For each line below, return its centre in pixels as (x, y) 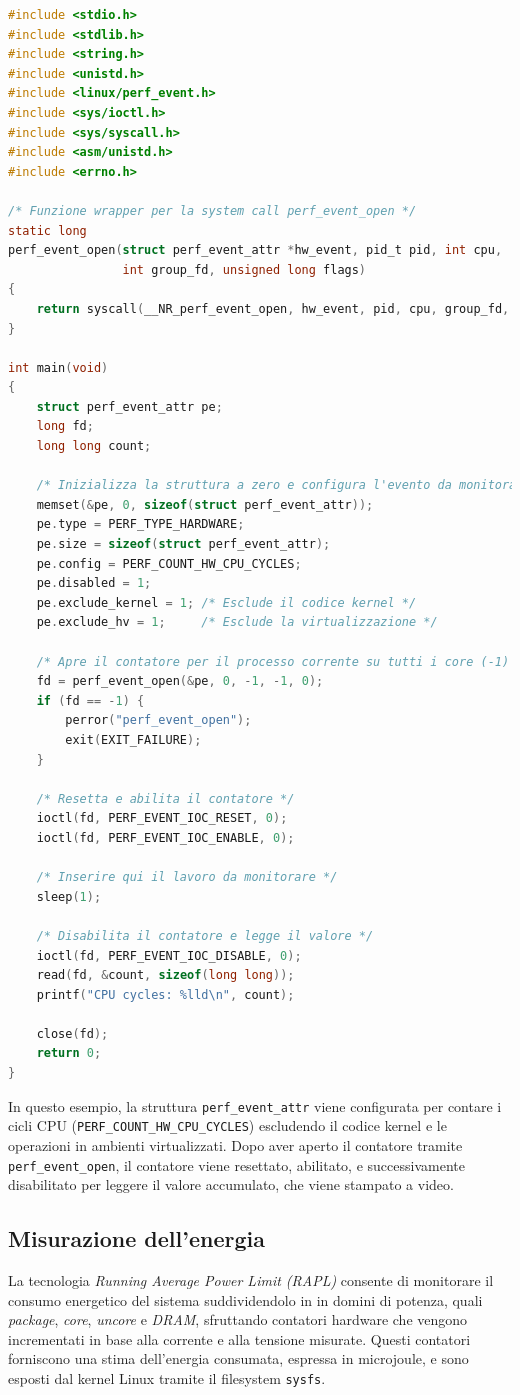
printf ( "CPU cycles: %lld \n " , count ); (165, 994)
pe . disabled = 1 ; (94, 583)
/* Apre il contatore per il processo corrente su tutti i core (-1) (273, 661)
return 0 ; (69, 1053)
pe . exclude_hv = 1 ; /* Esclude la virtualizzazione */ (237, 622)
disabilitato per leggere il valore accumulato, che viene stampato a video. (231, 1184)
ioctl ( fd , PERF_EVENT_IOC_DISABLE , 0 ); (169, 955)
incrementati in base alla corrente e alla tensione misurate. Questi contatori (239, 1338)
